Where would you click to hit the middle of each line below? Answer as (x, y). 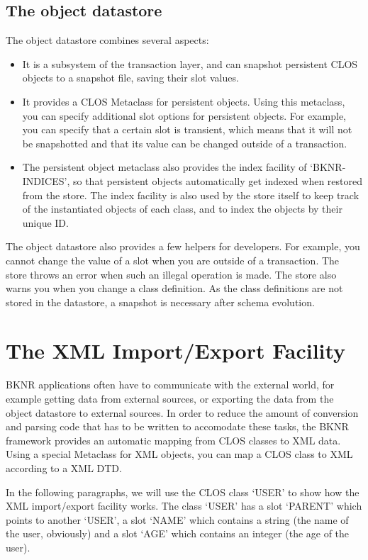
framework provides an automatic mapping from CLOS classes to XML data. (173, 440)
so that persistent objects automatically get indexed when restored (218, 180)
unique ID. (45, 222)
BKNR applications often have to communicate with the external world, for (170, 385)
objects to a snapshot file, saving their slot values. (130, 78)
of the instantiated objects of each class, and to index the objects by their (182, 209)
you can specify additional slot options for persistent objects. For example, (184, 115)
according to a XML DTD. (64, 467)
